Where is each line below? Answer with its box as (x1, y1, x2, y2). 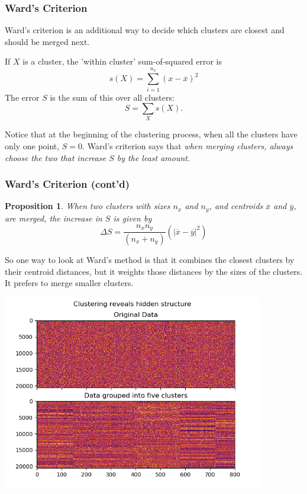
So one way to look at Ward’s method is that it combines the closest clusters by (5, 253, 295, 265)
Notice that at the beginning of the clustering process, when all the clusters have (5, 128, 298, 140)
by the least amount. (117, 151, 190, 163)
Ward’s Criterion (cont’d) (5, 177, 130, 191)
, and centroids (209, 200, 263, 212)
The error (5, 91, 40, 103)
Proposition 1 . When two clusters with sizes (5, 200, 170, 212)
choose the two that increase (5, 151, 106, 163)
